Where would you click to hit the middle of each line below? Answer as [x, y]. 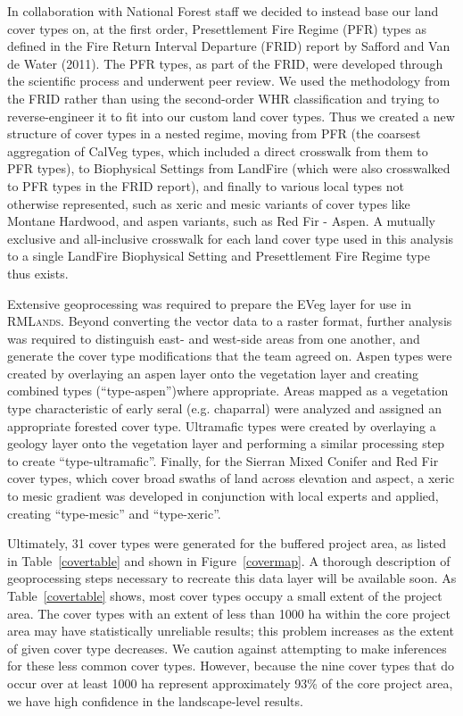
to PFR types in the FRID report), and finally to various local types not [206, 185]
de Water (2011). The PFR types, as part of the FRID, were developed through [225, 63]
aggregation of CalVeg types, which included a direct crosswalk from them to [218, 150]
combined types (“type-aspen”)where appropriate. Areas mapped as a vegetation [228, 391]
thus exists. [38, 273]
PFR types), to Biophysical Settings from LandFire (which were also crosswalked [229, 168]
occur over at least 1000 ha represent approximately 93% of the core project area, [230, 683]
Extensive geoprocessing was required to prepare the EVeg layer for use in [209, 303]
